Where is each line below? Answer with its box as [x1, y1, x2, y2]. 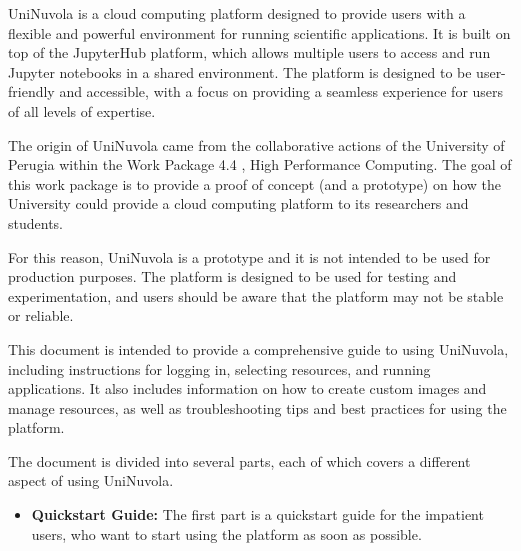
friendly [8, 81, 55, 102]
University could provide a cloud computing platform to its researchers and [8, 193, 469, 214]
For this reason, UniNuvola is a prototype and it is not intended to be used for [8, 246, 491, 267]
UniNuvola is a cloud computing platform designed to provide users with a [8, 3, 466, 23]
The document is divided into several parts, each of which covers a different [8, 450, 471, 471]
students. [8, 212, 63, 233]
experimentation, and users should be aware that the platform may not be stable [8, 285, 504, 306]
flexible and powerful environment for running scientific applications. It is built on [8, 22, 511, 43]
